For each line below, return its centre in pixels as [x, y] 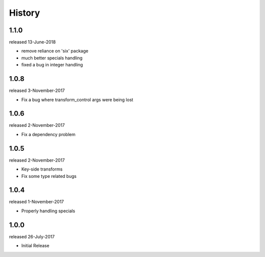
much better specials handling [52, 58]
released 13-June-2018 [32, 42]
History [25, 13]
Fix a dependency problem [48, 134]
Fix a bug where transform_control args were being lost [77, 100]
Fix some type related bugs [49, 176]
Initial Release [35, 246]
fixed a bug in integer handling [52, 65]
